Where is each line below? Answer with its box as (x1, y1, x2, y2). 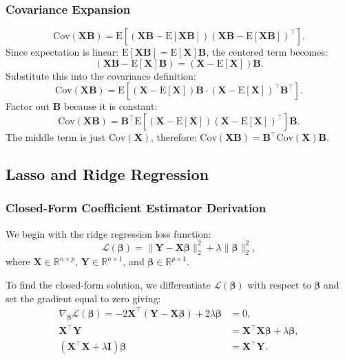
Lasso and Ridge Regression (6, 163, 209, 184)
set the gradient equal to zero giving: (6, 291, 161, 305)
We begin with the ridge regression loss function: (6, 226, 211, 240)
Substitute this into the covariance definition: (6, 68, 196, 82)
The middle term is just (6, 130, 106, 144)
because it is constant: (63, 99, 158, 113)
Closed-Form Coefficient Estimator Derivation (6, 199, 266, 216)
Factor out (6, 99, 50, 113)
